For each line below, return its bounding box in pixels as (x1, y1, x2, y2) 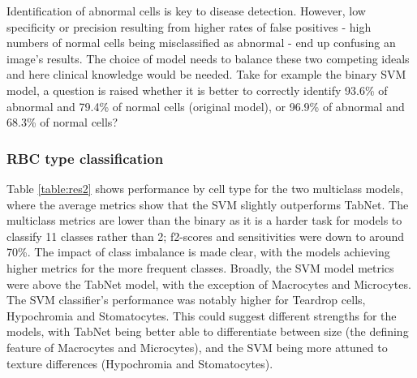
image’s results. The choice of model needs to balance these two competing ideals (6, 49, 410, 67)
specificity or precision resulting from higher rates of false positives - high (6, 18, 372, 35)
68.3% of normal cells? (6, 114, 118, 131)
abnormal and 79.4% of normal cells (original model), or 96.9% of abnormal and (6, 97, 405, 114)
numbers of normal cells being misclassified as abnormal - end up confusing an (6, 34, 396, 51)
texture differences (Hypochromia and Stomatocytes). (6, 354, 273, 372)
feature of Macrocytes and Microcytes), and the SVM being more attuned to (6, 338, 388, 355)
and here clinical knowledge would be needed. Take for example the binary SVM (6, 66, 406, 83)
